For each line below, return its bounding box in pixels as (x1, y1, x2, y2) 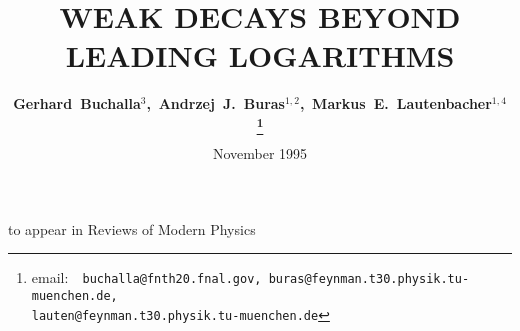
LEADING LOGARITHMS (65, 35, 455, 76)
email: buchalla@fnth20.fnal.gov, (31, 267, 262, 288)
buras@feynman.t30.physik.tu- (268, 272, 470, 287)
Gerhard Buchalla (13, 93, 141, 114)
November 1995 (212, 143, 308, 164)
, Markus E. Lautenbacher (299, 93, 492, 114)
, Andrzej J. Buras (146, 93, 285, 114)
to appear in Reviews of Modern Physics (8, 218, 256, 239)
